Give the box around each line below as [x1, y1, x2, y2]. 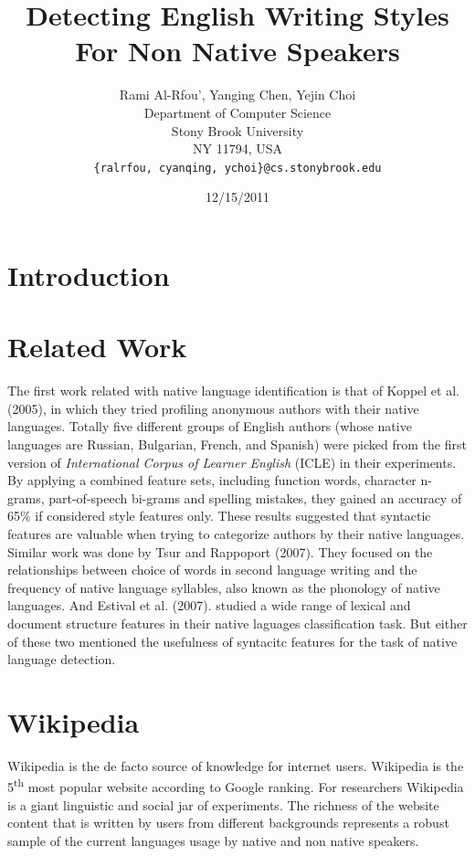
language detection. [7, 650, 116, 669]
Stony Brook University [171, 121, 304, 140]
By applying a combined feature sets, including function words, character [7, 470, 417, 490]
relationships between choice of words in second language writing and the [7, 560, 417, 579]
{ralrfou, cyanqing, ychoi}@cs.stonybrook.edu [93, 161, 382, 174]
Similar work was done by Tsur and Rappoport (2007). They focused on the [7, 542, 433, 561]
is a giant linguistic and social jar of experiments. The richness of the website [7, 795, 439, 814]
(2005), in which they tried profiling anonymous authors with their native [7, 398, 419, 417]
